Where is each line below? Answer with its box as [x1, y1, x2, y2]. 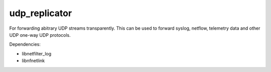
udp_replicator [9, 8, 72, 19]
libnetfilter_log [22, 50, 52, 56]
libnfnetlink [22, 58, 45, 64]
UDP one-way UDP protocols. [9, 32, 71, 38]
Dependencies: [9, 41, 41, 47]
